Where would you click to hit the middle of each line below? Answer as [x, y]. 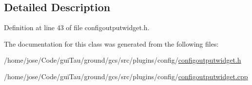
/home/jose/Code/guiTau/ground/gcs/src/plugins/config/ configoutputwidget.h [123, 60]
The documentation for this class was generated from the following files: [111, 43]
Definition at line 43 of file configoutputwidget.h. [77, 27]
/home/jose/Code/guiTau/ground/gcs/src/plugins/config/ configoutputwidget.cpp [126, 76]
